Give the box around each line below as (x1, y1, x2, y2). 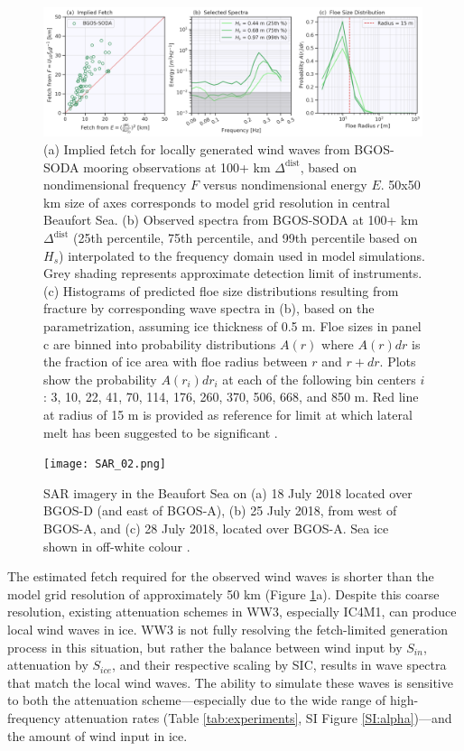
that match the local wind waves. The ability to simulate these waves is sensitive (7, 672, 453, 691)
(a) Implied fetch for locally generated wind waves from (43, 140, 350, 159)
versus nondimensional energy (202, 175, 367, 194)
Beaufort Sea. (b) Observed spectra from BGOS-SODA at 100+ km (43, 210, 419, 229)
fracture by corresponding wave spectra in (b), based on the (43, 299, 375, 318)
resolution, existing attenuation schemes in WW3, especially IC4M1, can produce (7, 602, 457, 621)
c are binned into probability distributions (43, 334, 276, 353)
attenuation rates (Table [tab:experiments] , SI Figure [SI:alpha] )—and (64, 708, 452, 727)
